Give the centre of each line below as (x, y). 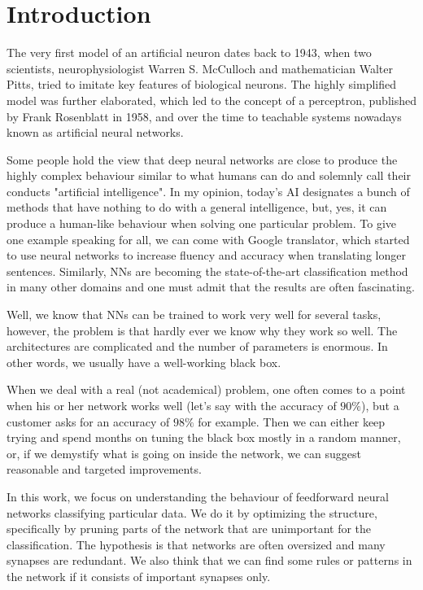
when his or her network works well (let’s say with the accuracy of (172, 405)
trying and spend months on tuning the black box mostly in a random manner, (204, 437)
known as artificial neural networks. (95, 132)
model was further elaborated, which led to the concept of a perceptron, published (211, 100)
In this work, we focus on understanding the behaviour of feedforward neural (198, 496)
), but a (380, 405)
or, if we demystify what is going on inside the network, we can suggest (184, 453)
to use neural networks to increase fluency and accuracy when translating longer (206, 255)
